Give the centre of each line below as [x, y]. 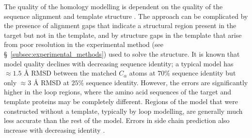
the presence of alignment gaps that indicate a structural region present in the [120, 25]
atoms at [142, 73]
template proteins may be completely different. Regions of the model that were [121, 101]
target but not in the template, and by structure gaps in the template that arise [123, 35]
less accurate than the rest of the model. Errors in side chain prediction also [117, 120]
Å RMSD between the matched [70, 73]
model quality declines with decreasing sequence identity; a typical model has [119, 63]
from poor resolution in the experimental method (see [84, 44]
